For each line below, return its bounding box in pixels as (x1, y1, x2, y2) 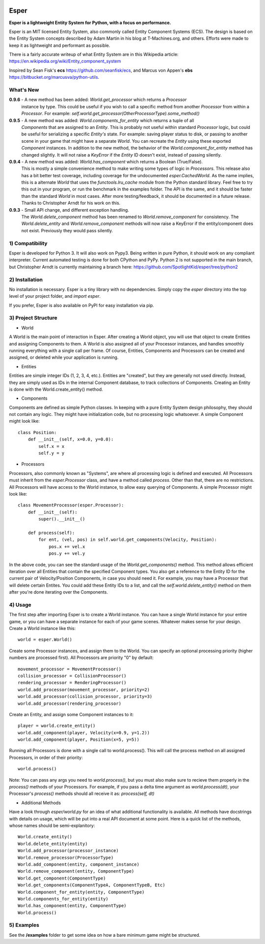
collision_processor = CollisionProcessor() (18, 673, 127, 679)
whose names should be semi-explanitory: (9, 822, 95, 828)
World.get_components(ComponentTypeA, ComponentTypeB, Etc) (18, 882, 165, 888)
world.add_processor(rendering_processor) (18, 700, 122, 706)
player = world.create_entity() (18, 723, 96, 728)
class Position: (18, 430, 57, 435)
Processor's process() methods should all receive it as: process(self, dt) (9, 790, 155, 797)
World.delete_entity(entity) (18, 841, 88, 847)
